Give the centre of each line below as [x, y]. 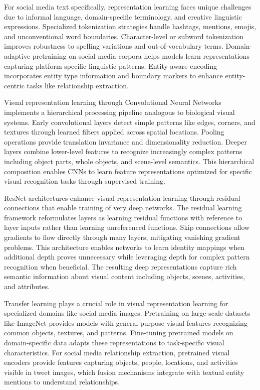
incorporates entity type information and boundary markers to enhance [113, 76]
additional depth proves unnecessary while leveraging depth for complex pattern [127, 257]
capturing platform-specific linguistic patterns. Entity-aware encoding [111, 66]
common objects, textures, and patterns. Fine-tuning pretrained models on [119, 333]
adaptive [17, 55]
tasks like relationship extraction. [78, 85]
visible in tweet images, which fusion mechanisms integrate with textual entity [124, 372]
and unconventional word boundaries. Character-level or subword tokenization [124, 36]
